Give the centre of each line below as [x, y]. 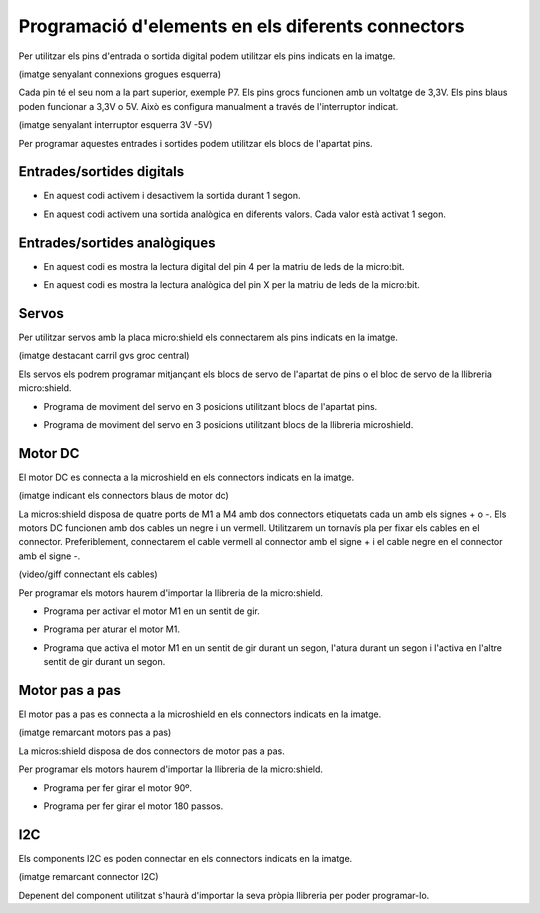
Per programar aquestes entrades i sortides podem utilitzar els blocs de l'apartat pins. [196, 143]
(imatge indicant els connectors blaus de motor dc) [123, 496]
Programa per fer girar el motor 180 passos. [133, 806]
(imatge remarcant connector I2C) [88, 877]
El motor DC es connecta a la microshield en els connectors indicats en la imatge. [186, 477]
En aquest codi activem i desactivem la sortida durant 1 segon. [172, 196]
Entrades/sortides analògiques [117, 242]
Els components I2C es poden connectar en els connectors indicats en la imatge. [185, 858]
